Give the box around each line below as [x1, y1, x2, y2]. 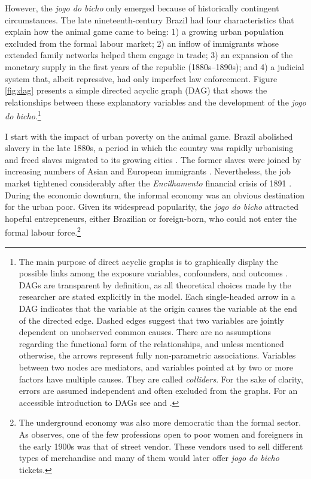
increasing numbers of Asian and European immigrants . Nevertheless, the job [5, 165, 291, 177]
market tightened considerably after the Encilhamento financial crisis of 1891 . [5, 176, 292, 189]
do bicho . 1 [5, 108, 41, 122]
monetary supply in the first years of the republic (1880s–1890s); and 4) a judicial [5, 60, 304, 73]
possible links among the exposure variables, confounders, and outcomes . [19, 267, 288, 279]
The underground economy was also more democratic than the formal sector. [19, 416, 301, 429]
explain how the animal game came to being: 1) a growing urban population [5, 25, 284, 38]
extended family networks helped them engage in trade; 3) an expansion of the [5, 49, 293, 61]
